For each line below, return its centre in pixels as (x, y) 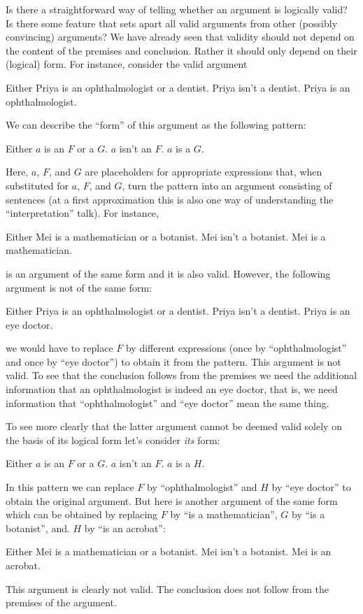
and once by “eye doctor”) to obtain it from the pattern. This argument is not (173, 361)
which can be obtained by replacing (82, 514)
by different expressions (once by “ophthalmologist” (236, 348)
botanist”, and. (38, 528)
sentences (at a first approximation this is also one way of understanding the (170, 199)
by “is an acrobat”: (125, 528)
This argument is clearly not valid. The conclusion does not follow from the (168, 588)
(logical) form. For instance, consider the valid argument (127, 64)
